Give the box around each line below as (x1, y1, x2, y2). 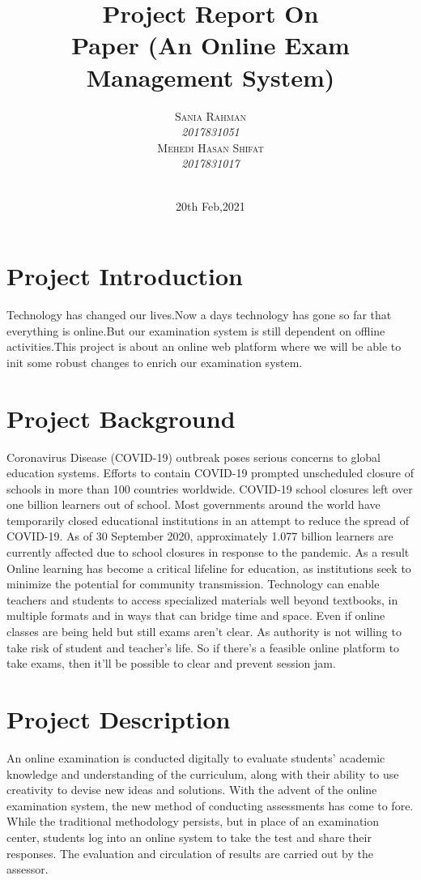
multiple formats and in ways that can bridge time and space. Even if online (6, 607, 385, 624)
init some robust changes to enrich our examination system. (6, 353, 303, 370)
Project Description (6, 703, 231, 735)
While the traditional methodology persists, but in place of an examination (6, 813, 380, 830)
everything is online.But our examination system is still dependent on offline (6, 322, 385, 339)
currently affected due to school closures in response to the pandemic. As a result (6, 544, 410, 561)
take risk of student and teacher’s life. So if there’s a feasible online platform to (6, 639, 400, 656)
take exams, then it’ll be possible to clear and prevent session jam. (6, 655, 336, 672)
